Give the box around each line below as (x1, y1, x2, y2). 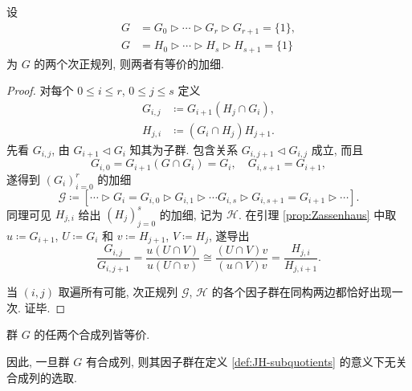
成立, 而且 (311, 141, 364, 157)
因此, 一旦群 (6, 352, 70, 369)
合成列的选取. (6, 369, 77, 385)
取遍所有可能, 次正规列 (58, 283, 178, 300)
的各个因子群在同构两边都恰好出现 (211, 283, 392, 300)
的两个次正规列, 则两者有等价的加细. (34, 55, 224, 71)
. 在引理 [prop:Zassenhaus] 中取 (238, 206, 397, 222)
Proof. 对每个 (6, 82, 74, 99)
